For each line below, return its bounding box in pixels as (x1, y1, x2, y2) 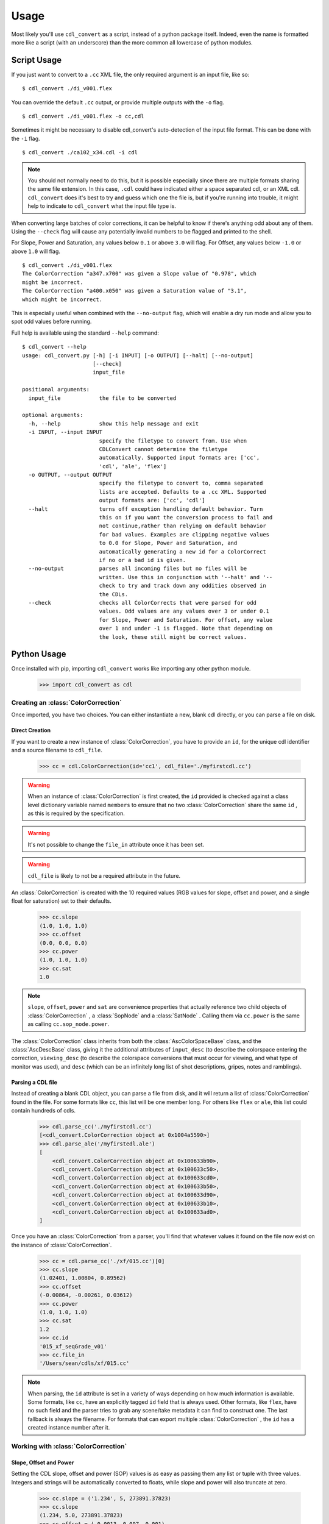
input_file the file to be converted (28, 394, 177, 402)
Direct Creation (11, 727, 51, 734)
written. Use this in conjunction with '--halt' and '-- (99, 574, 273, 580)
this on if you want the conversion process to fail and (99, 514, 273, 521)
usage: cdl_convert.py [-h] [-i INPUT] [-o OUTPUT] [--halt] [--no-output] (22, 352, 253, 359)
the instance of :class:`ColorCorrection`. (11, 1241, 112, 1248)
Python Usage (11, 649, 66, 660)
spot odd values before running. (11, 318, 92, 326)
